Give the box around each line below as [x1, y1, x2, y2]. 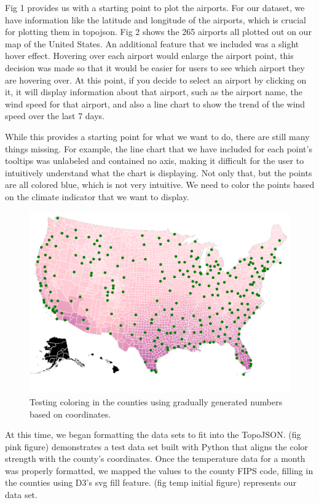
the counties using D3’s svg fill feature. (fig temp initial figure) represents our [5, 476, 297, 489]
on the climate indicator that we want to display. [5, 190, 189, 203]
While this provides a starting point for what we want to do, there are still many [5, 130, 310, 142]
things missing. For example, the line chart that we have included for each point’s [5, 142, 312, 155]
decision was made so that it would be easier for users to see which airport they [5, 61, 305, 74]
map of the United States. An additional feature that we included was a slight [5, 37, 299, 50]
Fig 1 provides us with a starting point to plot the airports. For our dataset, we [5, 1, 305, 14]
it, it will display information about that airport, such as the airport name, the [5, 85, 302, 98]
